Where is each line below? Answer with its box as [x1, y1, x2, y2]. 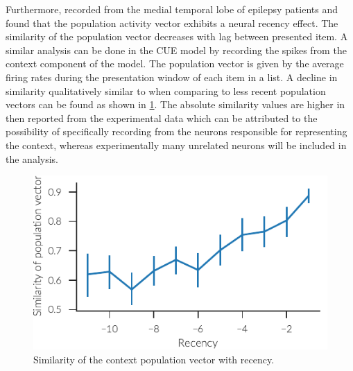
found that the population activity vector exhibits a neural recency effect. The [6, 15, 338, 30]
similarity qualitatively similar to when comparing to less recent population [6, 83, 326, 98]
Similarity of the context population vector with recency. [33, 352, 275, 367]
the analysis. [6, 151, 58, 166]
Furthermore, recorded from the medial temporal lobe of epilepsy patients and [6, 2, 338, 16]
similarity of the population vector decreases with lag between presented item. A [6, 29, 348, 44]
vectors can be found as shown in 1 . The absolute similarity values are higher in [6, 97, 345, 112]
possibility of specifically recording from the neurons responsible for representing [6, 124, 347, 139]
